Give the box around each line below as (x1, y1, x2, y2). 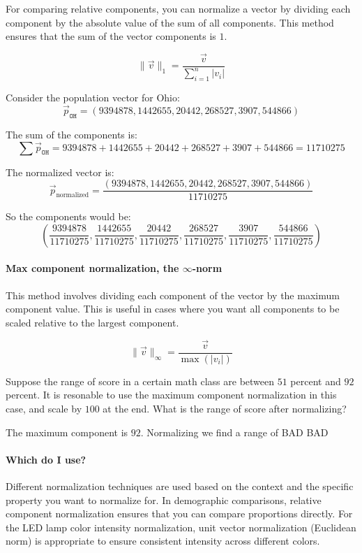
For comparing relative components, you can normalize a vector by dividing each (6, 1, 351, 15)
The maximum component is (6, 424, 128, 439)
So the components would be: (6, 209, 131, 224)
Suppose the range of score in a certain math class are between (6, 373, 275, 388)
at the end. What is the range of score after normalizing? (103, 401, 347, 415)
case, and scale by (6, 401, 82, 415)
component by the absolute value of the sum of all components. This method (6, 15, 334, 29)
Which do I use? (6, 452, 86, 466)
